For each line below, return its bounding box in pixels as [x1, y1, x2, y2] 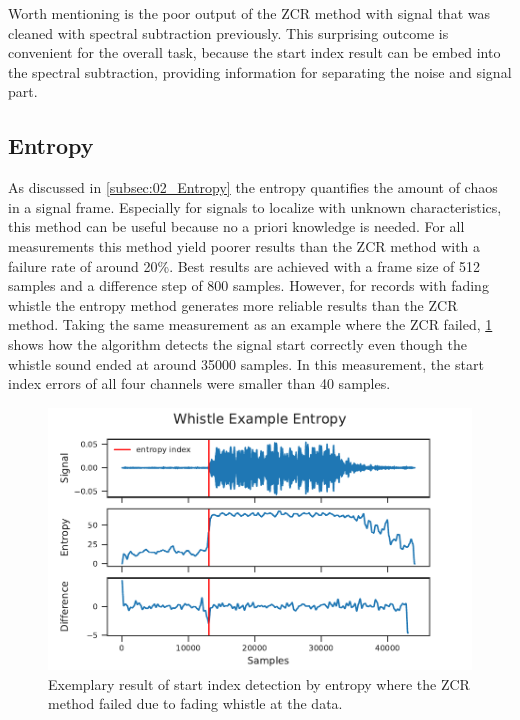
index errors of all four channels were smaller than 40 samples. [8, 373, 391, 394]
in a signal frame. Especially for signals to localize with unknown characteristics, [8, 196, 502, 217]
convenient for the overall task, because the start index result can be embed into [8, 42, 501, 63]
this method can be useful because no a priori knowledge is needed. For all [8, 216, 465, 237]
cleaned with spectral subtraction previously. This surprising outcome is [8, 22, 449, 43]
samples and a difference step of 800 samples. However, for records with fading [8, 275, 489, 296]
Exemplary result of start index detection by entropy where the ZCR [48, 673, 470, 694]
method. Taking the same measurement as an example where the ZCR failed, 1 [8, 314, 493, 335]
